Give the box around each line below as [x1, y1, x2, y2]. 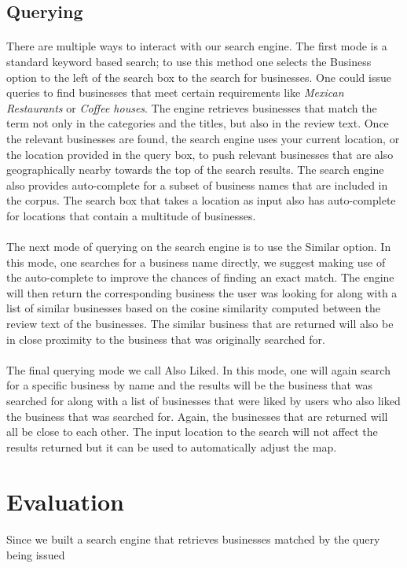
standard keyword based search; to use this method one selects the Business [6, 53, 372, 69]
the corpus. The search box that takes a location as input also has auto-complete [6, 192, 396, 208]
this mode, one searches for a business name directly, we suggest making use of [6, 253, 386, 270]
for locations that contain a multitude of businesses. [6, 207, 256, 223]
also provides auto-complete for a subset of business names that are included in [6, 176, 388, 193]
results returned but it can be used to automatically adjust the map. [6, 438, 337, 455]
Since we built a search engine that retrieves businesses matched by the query [6, 531, 380, 548]
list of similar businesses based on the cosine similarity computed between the [6, 300, 380, 316]
